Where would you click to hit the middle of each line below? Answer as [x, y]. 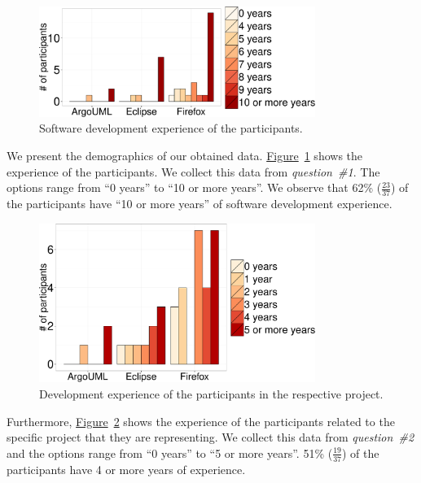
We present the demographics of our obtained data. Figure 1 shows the [185, 155]
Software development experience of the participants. [171, 128]
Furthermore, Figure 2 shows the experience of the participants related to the [201, 421]
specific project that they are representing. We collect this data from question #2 [210, 437]
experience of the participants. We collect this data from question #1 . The [193, 171]
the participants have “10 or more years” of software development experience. [200, 203]
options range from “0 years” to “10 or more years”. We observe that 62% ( [194, 187]
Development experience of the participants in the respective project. [211, 393]
